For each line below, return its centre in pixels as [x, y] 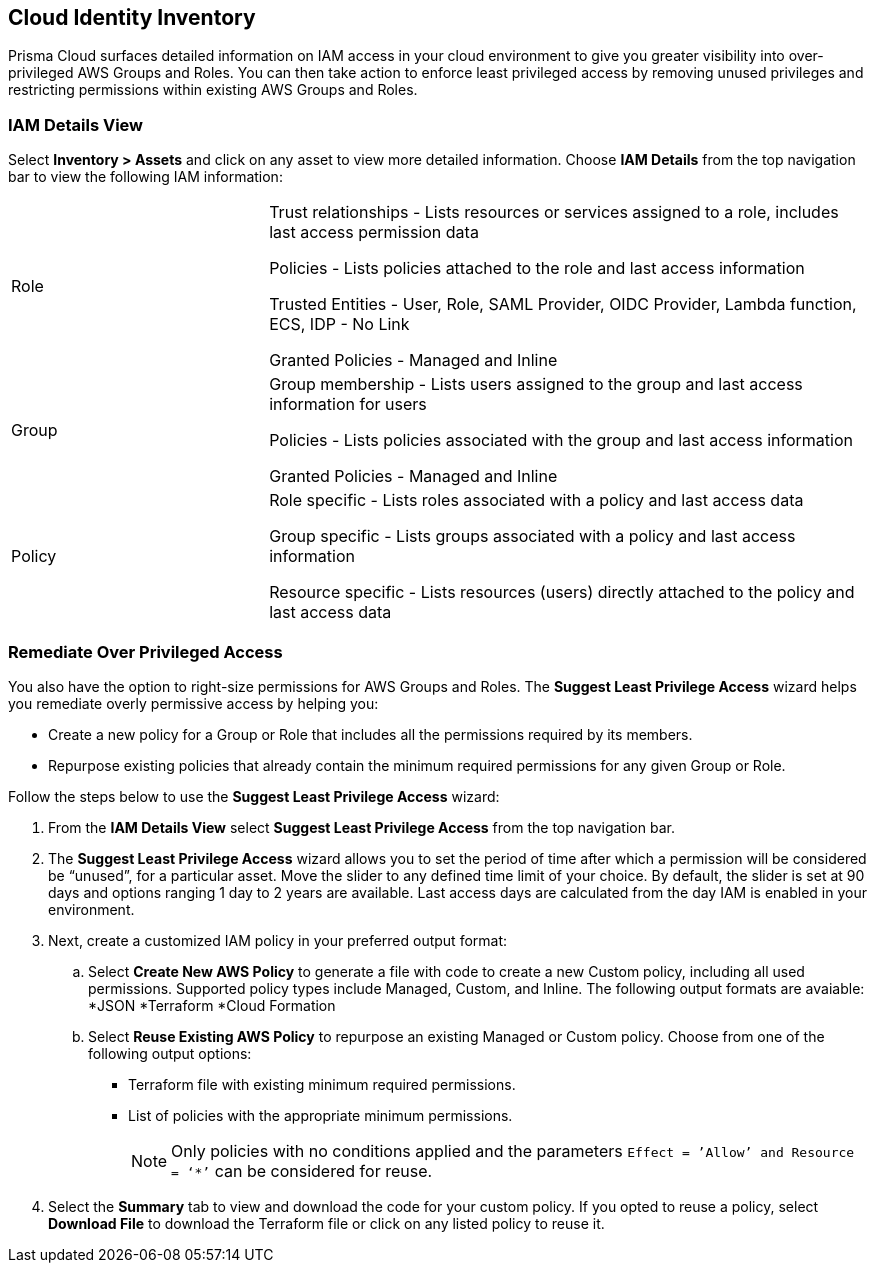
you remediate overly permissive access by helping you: [193, 703]
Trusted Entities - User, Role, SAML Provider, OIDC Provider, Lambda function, [563, 304]
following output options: [170, 1053]
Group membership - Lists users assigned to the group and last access [536, 384]
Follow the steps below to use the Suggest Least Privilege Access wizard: [254, 796]
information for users [348, 404]
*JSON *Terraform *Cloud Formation [212, 1005]
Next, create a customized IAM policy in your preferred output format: [278, 940]
